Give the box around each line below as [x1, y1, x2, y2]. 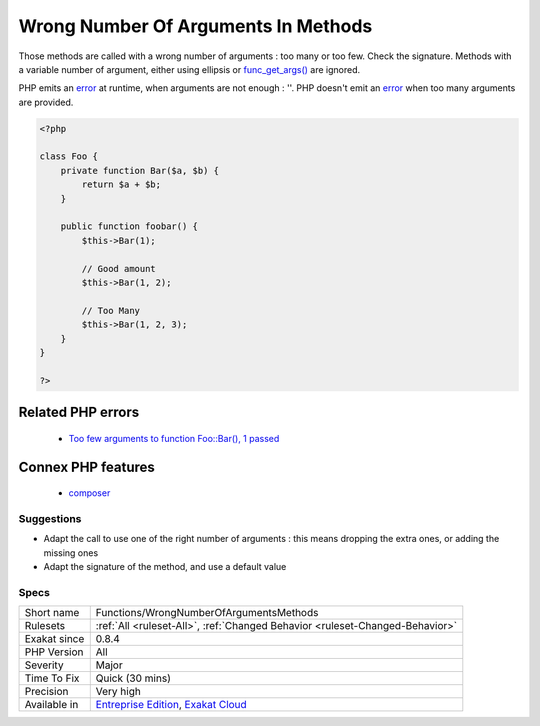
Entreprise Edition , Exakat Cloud [95, 698, 247, 712]
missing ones [43, 546, 99, 559]
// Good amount [81, 263, 157, 274]
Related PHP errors [18, 404, 140, 421]
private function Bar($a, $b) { [60, 165, 220, 176]
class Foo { [39, 151, 99, 162]
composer [68, 487, 111, 499]
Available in [24, 698, 79, 712]
